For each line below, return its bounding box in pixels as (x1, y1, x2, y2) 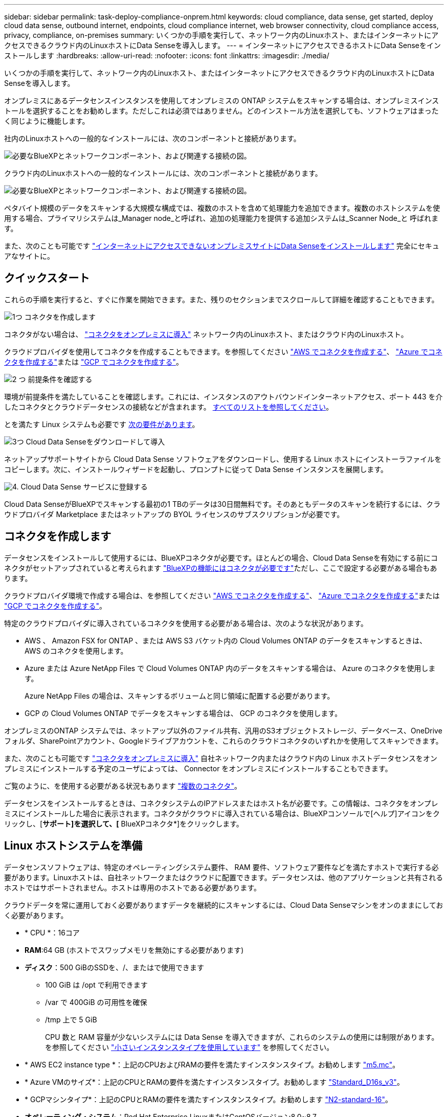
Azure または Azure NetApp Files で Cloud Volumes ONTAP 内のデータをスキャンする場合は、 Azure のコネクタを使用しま (25, 663, 436, 673)
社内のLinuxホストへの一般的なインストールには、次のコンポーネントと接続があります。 (4, 134, 301, 143)
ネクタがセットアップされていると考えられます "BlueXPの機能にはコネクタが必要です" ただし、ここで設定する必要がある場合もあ (4, 563, 437, 572)
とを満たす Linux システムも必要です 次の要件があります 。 (4, 419, 199, 429)
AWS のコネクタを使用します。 (25, 646, 128, 655)
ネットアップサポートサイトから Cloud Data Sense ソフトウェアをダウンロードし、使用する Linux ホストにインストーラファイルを (4, 454, 442, 463)
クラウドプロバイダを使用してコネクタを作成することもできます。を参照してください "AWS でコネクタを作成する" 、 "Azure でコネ (4, 347, 442, 356)
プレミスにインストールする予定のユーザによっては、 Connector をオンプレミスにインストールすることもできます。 (4, 764, 392, 773)
